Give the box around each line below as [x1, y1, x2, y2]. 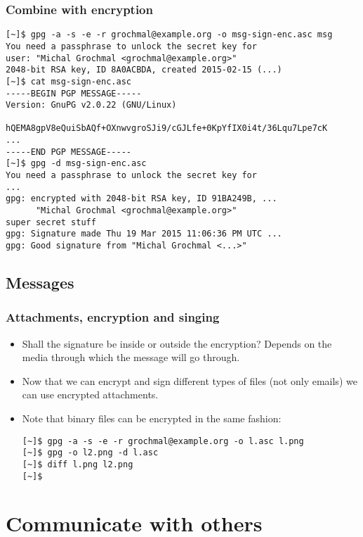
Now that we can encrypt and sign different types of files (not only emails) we [22, 373, 357, 388]
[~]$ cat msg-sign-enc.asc [6, 76, 131, 87]
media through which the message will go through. [22, 350, 240, 365]
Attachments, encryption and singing [6, 308, 220, 326]
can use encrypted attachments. [22, 387, 159, 402]
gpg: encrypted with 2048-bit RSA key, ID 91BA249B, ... [6, 194, 277, 204]
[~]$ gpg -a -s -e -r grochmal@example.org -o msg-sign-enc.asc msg [6, 30, 333, 40]
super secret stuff [6, 217, 96, 227]
